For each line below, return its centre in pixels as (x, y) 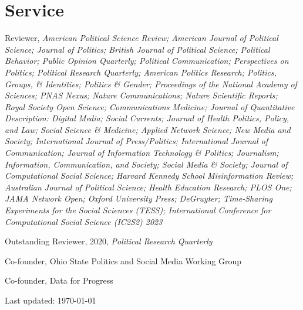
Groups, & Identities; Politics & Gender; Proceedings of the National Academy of (151, 84)
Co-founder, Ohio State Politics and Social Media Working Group (123, 260)
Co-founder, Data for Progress (59, 280)
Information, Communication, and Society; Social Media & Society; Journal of (146, 164)
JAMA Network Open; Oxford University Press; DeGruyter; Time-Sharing (139, 198)
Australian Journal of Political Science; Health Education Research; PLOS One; (148, 187)
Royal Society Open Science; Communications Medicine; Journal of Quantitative (150, 106)
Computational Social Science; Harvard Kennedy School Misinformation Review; (149, 176)
